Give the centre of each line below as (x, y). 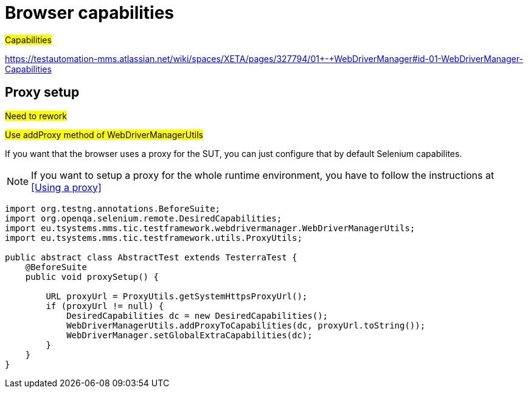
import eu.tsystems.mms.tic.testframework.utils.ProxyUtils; (154, 238)
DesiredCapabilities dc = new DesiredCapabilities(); (197, 315)
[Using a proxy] (66, 187)
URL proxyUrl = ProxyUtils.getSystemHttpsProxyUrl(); (177, 296)
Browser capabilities (90, 13)
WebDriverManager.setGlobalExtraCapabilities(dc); (189, 335)
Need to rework (36, 116)
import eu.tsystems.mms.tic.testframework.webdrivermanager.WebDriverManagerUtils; (210, 228)
